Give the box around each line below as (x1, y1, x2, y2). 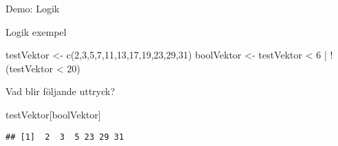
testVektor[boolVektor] (6, 107, 101, 121)
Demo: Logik (6, 1, 60, 15)
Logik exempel (6, 24, 67, 39)
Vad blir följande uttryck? (6, 84, 115, 98)
